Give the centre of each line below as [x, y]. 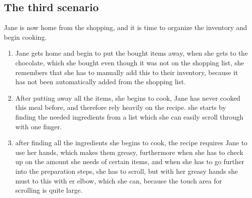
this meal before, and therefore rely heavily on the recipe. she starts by [121, 107]
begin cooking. [25, 37]
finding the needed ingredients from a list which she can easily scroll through [129, 116]
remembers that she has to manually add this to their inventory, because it [126, 72]
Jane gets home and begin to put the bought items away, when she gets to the [132, 53]
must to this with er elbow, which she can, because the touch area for [119, 180]
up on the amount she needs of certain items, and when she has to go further [130, 161]
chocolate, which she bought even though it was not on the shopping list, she [130, 62]
